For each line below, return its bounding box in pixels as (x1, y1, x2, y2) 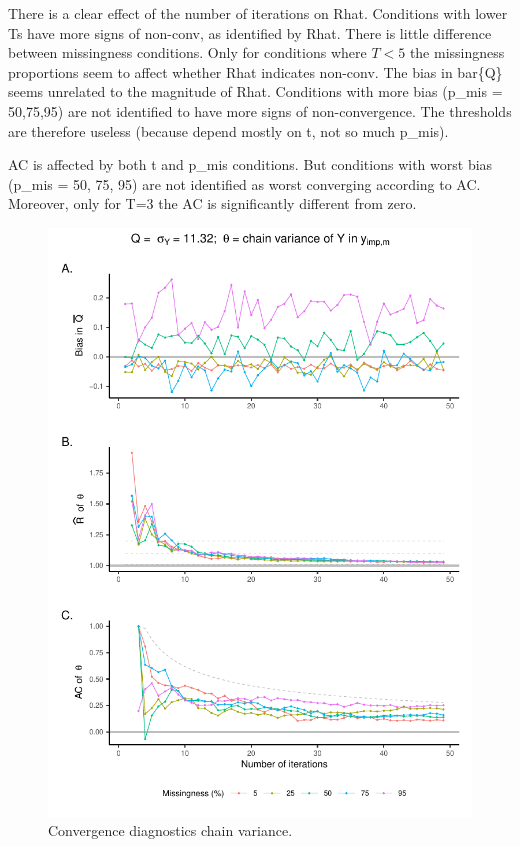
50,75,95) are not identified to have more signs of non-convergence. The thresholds (8, 100, 512, 121)
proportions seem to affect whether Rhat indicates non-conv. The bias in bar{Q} (8, 61, 503, 82)
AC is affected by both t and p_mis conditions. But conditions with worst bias (8, 154, 493, 175)
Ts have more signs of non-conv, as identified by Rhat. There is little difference (8, 22, 492, 43)
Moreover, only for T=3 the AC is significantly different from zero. (8, 193, 417, 214)
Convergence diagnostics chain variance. (48, 820, 293, 841)
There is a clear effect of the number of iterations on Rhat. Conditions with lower (8, 3, 508, 23)
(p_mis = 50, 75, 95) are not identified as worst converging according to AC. (8, 173, 481, 194)
